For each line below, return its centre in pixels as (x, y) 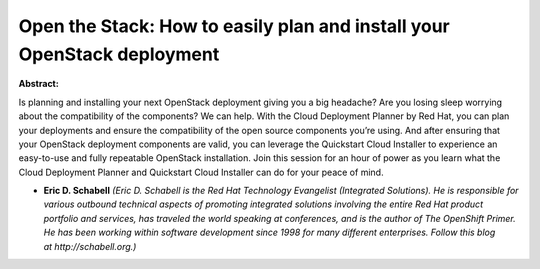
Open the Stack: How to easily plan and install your (234, 26)
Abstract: (38, 84)
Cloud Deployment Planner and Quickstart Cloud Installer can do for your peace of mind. (201, 172)
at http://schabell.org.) (90, 246)
